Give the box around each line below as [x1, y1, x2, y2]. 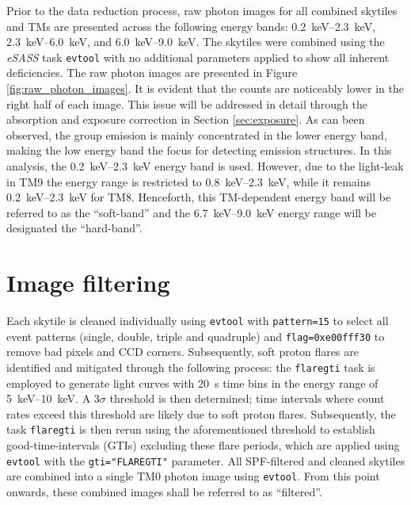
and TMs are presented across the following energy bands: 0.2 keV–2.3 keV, [6, 17, 376, 34]
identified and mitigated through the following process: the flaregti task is [6, 359, 375, 375]
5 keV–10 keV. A [6, 390, 91, 407]
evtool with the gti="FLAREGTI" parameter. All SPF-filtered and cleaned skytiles [6, 452, 405, 469]
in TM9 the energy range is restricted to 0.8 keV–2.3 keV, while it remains [6, 173, 371, 189]
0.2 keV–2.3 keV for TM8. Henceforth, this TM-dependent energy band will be [6, 189, 391, 205]
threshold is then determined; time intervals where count [109, 390, 385, 407]
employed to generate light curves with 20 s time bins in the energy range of [6, 374, 379, 391]
